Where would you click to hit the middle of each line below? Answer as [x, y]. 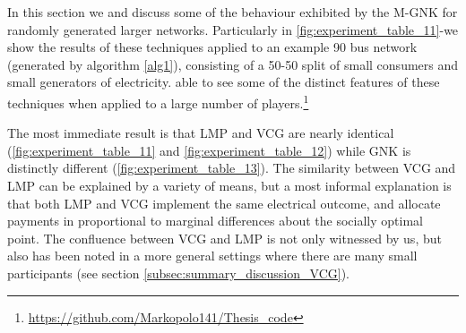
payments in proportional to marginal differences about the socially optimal [215, 221]
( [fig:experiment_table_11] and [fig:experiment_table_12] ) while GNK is [209, 150]
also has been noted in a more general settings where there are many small [212, 256]
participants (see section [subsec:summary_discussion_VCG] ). [178, 273]
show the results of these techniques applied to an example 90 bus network [212, 47]
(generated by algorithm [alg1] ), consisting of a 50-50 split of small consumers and [233, 64]
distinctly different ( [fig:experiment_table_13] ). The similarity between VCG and [232, 168]
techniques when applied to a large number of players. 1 [158, 101]
